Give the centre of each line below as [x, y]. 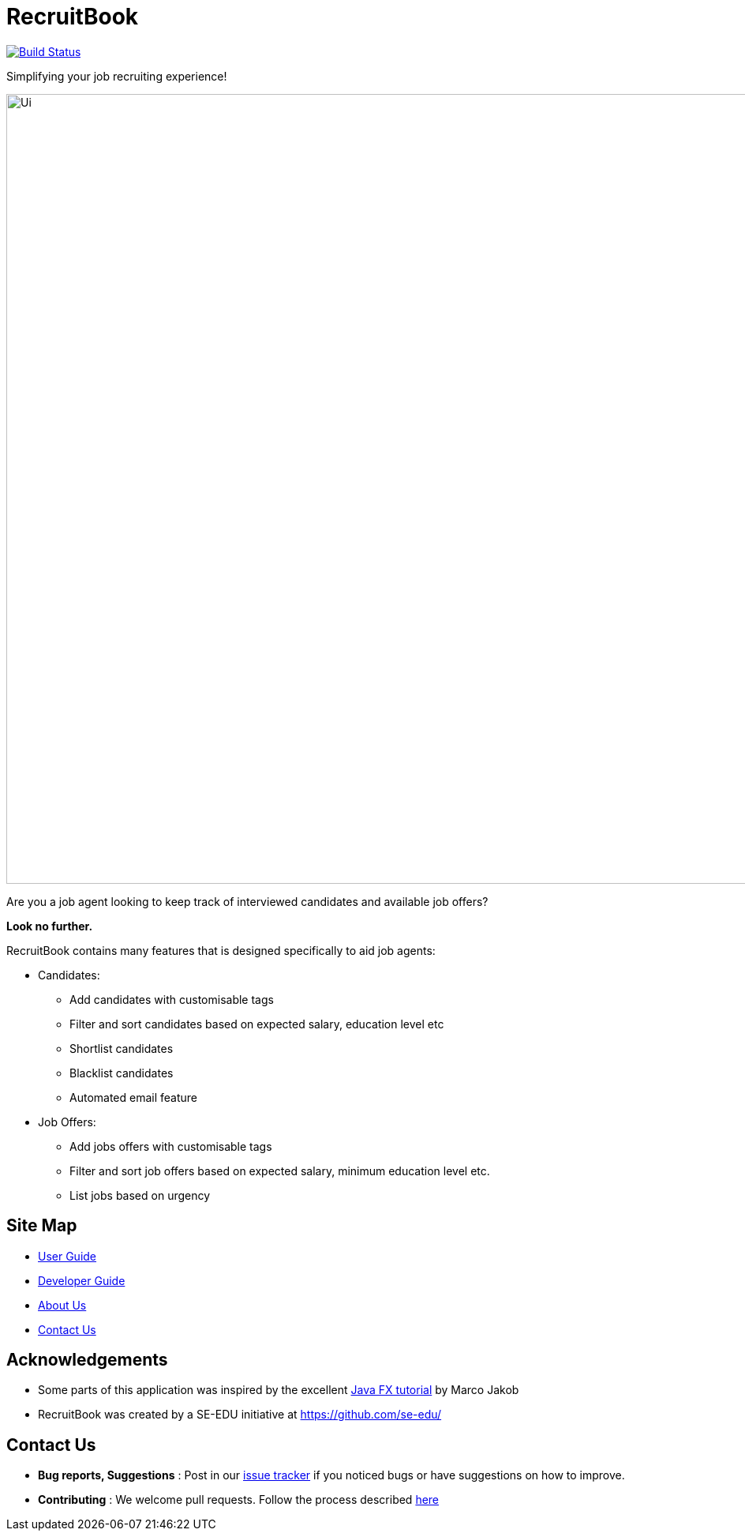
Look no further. [50, 926]
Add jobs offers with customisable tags [171, 1146]
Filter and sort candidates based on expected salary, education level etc [257, 1024]
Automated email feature [134, 1097]
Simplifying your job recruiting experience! [117, 76]
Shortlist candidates [122, 1048]
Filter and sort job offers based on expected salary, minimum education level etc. [280, 1171]
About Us [62, 1305]
